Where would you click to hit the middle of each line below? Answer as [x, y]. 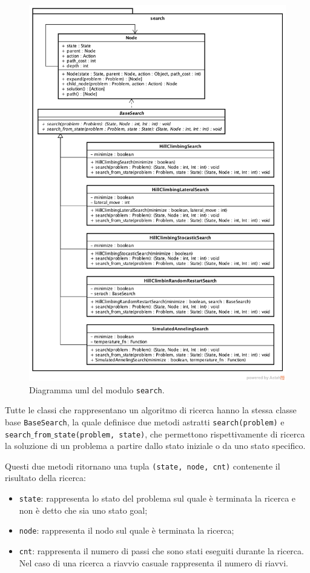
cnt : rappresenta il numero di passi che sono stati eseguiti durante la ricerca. [161, 550]
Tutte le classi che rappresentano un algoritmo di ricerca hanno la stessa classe [151, 410]
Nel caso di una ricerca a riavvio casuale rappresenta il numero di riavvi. [154, 562]
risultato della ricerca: [45, 478]
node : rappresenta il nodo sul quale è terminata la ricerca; [127, 530]
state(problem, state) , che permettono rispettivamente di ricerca [179, 434]
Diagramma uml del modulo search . [97, 389]
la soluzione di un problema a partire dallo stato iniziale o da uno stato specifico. [155, 446]
